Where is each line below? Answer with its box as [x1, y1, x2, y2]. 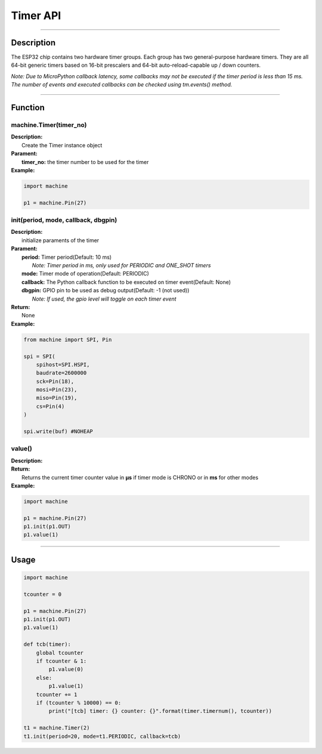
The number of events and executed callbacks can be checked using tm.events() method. [11, 81, 233, 88]
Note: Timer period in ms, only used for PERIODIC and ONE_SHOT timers [32, 262, 211, 269]
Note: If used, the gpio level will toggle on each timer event [32, 295, 177, 302]
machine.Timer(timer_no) [11, 121, 87, 129]
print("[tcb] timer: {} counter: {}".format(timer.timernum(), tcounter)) [48, 707, 273, 715]
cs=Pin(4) [36, 403, 65, 410]
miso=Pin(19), [36, 394, 78, 401]
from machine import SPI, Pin [23, 336, 112, 343]
